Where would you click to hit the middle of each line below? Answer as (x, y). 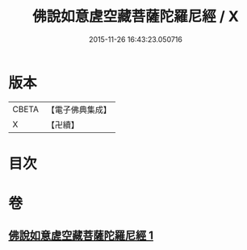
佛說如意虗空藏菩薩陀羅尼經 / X (136, 17)
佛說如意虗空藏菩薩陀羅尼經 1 (81, 236)
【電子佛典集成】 (79, 110)
